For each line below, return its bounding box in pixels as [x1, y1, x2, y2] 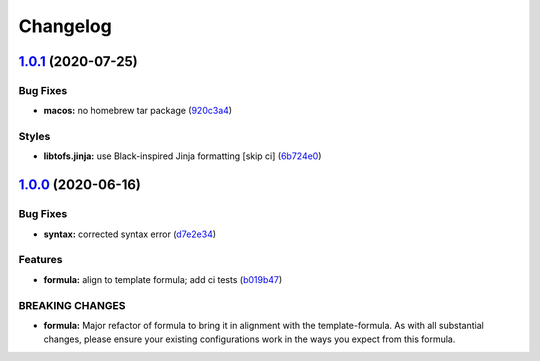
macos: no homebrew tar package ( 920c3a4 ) [43, 105, 233, 117]
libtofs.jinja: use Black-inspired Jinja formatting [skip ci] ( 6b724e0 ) [43, 150, 322, 162]
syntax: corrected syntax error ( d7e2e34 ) [43, 228, 217, 240]
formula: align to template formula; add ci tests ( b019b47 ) [43, 273, 283, 285]
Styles [18, 130, 51, 144]
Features [18, 253, 63, 267]
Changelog [18, 15, 112, 37]
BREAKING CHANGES [18, 298, 126, 312]
